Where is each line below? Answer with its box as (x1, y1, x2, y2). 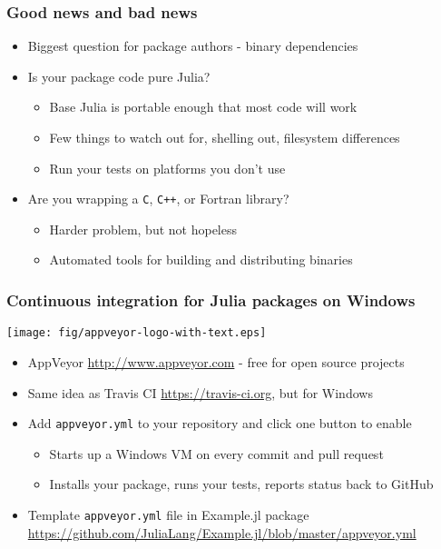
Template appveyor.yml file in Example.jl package (27, 504, 309, 524)
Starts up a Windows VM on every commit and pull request (49, 444, 384, 463)
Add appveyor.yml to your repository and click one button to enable (27, 414, 412, 433)
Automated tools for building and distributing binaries (49, 250, 353, 269)
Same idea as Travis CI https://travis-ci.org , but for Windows (27, 383, 373, 402)
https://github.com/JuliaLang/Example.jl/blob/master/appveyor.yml (27, 523, 416, 542)
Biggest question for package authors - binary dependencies (27, 36, 358, 55)
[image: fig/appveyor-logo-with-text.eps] (6, 326, 267, 340)
